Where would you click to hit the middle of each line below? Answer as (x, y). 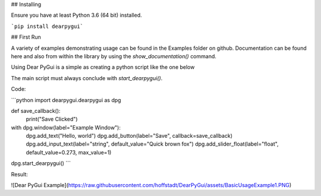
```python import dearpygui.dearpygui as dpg (66, 100)
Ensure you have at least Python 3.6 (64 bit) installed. (76, 15)
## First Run (26, 37)
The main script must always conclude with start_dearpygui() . (87, 78)
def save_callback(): (36, 110)
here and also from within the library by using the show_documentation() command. (114, 56)
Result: (19, 174)
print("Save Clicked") (52, 119)
